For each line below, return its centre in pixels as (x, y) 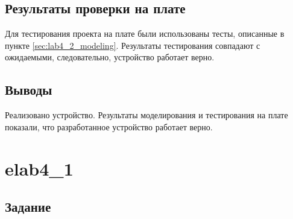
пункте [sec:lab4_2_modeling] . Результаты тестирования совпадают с (133, 45)
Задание (28, 207)
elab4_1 (39, 168)
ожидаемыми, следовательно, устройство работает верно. (110, 57)
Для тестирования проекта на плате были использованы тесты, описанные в (145, 33)
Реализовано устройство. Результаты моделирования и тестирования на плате (146, 115)
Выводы (29, 90)
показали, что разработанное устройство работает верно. (109, 126)
